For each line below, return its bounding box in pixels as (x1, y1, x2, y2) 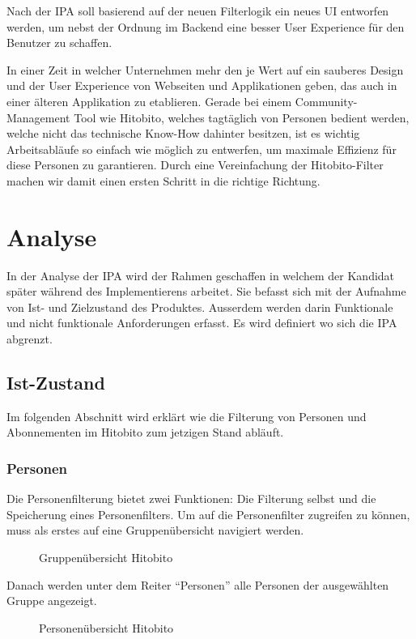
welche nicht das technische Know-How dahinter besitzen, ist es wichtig (6, 125, 360, 142)
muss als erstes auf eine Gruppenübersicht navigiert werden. (6, 522, 304, 539)
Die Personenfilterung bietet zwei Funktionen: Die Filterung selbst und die (6, 490, 376, 507)
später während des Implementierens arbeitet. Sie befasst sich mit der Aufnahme (6, 283, 406, 300)
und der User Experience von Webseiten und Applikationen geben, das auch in (6, 77, 397, 94)
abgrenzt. (6, 330, 53, 347)
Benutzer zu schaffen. (6, 34, 112, 51)
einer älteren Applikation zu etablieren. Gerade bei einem (6, 92, 292, 109)
